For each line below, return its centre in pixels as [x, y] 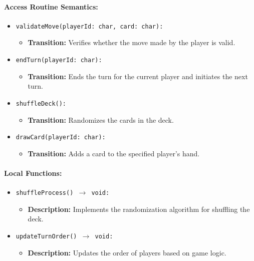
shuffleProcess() [45, 193]
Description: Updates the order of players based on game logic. [127, 252]
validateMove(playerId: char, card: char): [89, 26]
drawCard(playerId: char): [61, 138]
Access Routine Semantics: [51, 6]
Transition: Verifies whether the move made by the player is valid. [132, 42]
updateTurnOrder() [46, 237]
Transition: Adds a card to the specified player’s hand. [114, 153]
